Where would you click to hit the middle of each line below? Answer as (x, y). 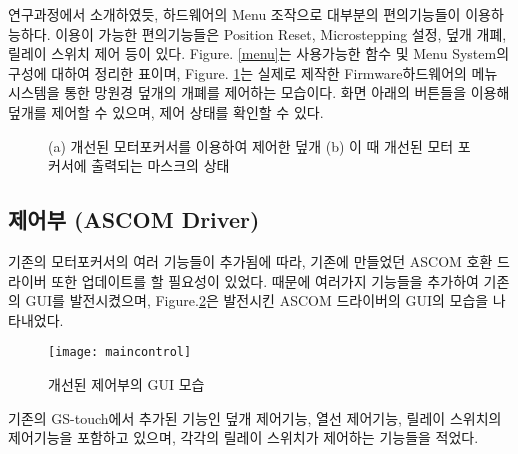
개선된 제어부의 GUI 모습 (126, 383)
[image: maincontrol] (120, 352)
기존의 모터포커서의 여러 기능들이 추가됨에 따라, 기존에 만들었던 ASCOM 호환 (250, 260)
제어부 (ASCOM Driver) (134, 219)
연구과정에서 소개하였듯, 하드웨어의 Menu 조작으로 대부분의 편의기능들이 (234, 14)
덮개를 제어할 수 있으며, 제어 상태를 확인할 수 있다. (166, 111)
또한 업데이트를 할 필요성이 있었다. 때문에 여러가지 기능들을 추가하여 (265, 280)
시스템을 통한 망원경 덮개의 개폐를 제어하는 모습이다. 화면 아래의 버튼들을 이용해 (259, 92)
